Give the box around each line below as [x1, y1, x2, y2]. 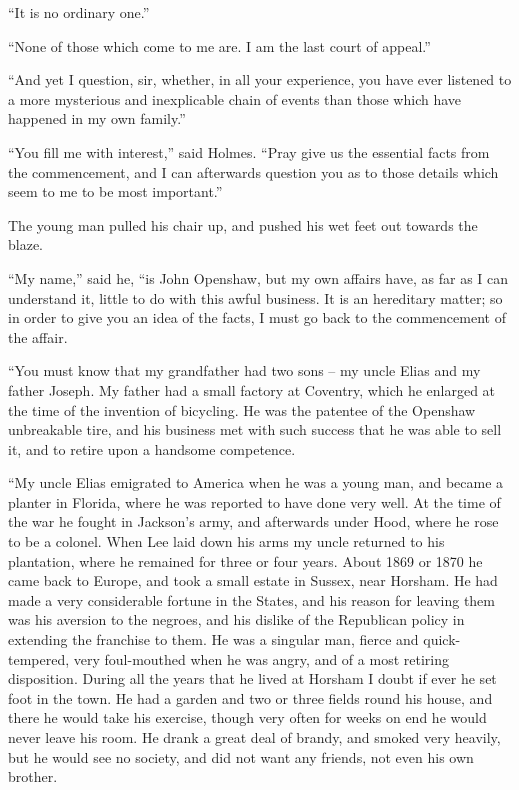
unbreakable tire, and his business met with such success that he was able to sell [8, 419, 502, 440]
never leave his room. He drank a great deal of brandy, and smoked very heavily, [8, 727, 501, 747]
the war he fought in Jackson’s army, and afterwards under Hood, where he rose [8, 511, 499, 532]
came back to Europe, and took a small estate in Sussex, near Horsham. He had [8, 570, 498, 591]
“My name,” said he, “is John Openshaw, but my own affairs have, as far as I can [8, 267, 509, 288]
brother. [8, 766, 58, 787]
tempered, [8, 648, 70, 669]
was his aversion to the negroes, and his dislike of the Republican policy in [8, 609, 465, 630]
